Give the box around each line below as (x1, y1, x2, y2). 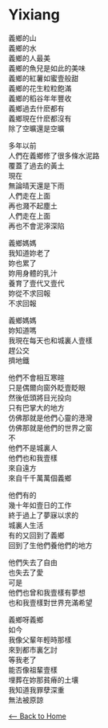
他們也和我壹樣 (8, 452, 58, 463)
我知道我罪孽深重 (8, 685, 65, 694)
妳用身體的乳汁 (8, 268, 58, 278)
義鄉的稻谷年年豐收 (8, 93, 72, 103)
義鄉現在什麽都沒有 (8, 113, 72, 123)
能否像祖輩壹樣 (8, 665, 58, 674)
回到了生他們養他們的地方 (8, 540, 93, 550)
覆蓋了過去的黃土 (8, 161, 65, 170)
